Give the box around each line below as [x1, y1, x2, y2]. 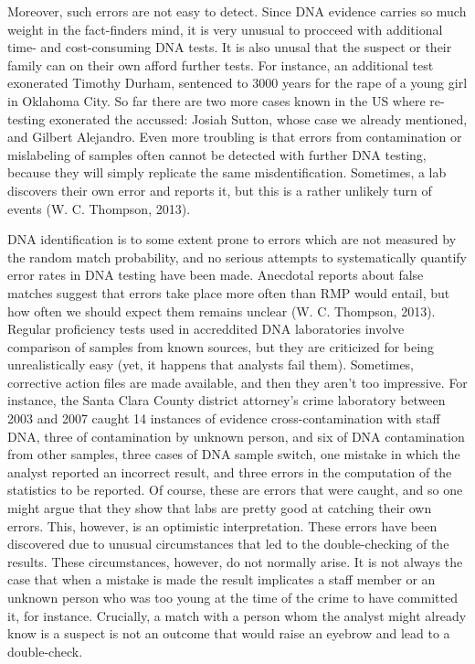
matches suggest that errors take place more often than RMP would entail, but [7, 283, 450, 302]
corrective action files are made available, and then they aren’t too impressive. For [7, 372, 468, 391]
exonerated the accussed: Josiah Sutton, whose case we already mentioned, [48, 109, 468, 128]
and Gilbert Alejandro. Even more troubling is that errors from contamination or [7, 127, 462, 146]
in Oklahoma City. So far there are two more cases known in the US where [7, 91, 426, 110]
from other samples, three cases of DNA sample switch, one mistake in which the [7, 444, 460, 464]
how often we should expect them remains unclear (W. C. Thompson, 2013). [7, 301, 436, 320]
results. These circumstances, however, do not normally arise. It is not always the [7, 552, 463, 571]
